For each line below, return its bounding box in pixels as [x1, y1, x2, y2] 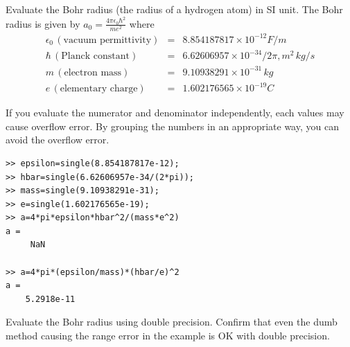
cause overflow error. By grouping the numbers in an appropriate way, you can [6, 118, 339, 133]
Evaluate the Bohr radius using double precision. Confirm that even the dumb [6, 314, 338, 329]
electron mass [64, 67, 122, 78]
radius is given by [6, 16, 80, 30]
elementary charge [60, 84, 138, 94]
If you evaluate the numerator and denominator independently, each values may [6, 105, 344, 120]
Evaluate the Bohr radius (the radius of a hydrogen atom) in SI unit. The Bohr [6, 2, 343, 16]
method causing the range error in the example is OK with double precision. [6, 328, 330, 343]
